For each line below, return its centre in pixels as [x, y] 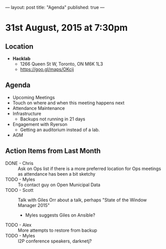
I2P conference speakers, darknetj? [55, 241]
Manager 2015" [34, 205]
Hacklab [21, 58]
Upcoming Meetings [34, 97]
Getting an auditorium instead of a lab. [60, 130]
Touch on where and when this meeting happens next [68, 103]
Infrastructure [27, 113]
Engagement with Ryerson [40, 124]
